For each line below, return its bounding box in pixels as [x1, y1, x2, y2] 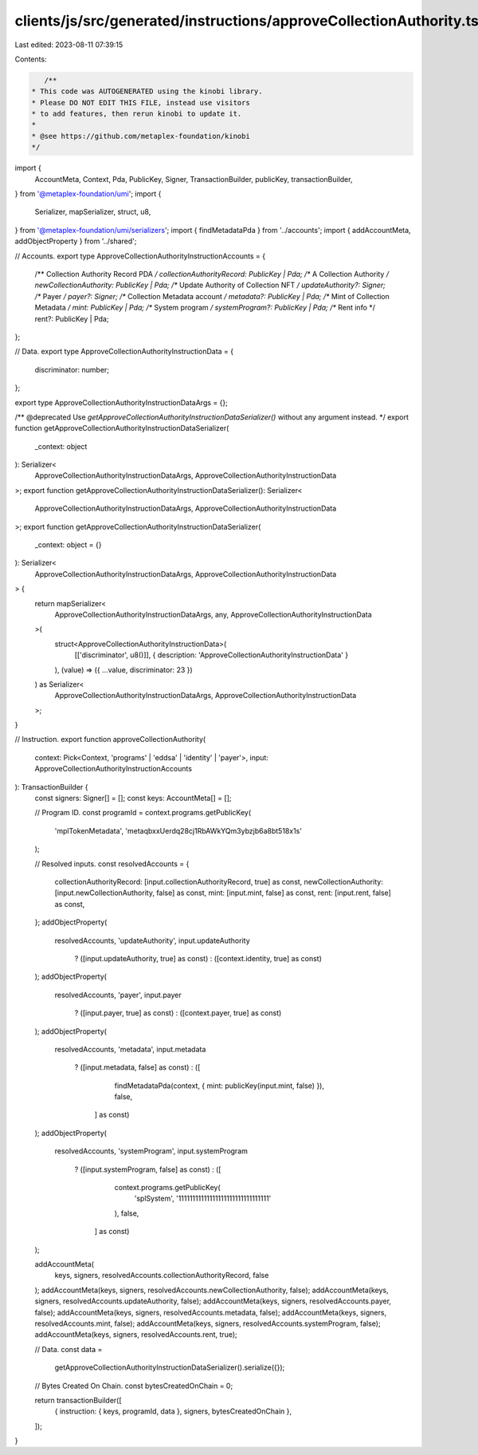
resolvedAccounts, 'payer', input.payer [54, 990, 182, 1000]
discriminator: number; [34, 365, 110, 374]
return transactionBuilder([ [34, 1395, 123, 1405]
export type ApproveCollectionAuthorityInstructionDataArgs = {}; [14, 397, 229, 407]
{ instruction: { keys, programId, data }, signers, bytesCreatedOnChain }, [54, 1406, 292, 1416]
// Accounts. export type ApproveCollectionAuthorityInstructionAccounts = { [14, 251, 266, 261]
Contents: [14, 54, 47, 64]
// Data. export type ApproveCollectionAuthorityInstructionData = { [14, 347, 234, 357]
